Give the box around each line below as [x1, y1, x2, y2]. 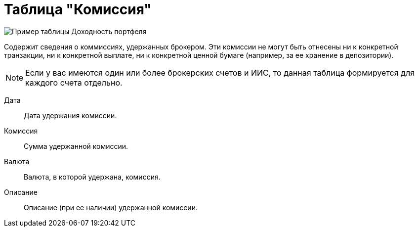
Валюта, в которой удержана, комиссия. [24, 172, 161, 181]
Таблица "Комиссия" [4, 1, 152, 18]
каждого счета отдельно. [25, 77, 123, 88]
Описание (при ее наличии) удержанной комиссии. [24, 203, 198, 212]
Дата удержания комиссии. [24, 111, 117, 120]
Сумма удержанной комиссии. [24, 141, 128, 150]
